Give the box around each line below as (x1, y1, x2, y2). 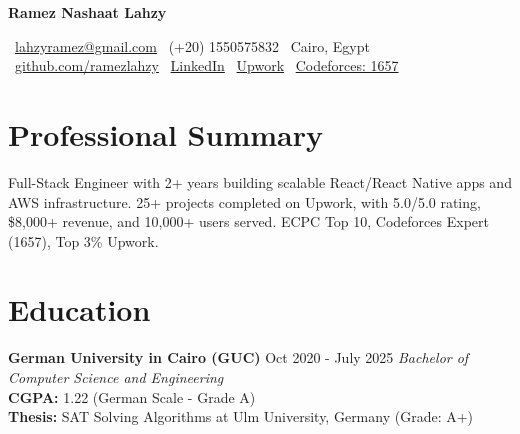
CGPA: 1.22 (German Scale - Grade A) (8, 386, 256, 407)
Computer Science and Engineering (8, 367, 224, 387)
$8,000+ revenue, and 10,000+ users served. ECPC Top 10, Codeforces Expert (8, 211, 489, 232)
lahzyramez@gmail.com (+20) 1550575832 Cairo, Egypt (15, 35, 370, 56)
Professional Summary (8, 113, 323, 154)
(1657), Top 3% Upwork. (8, 230, 159, 251)
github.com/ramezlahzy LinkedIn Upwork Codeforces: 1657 (15, 55, 399, 76)
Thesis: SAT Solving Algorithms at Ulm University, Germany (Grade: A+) (8, 406, 474, 427)
